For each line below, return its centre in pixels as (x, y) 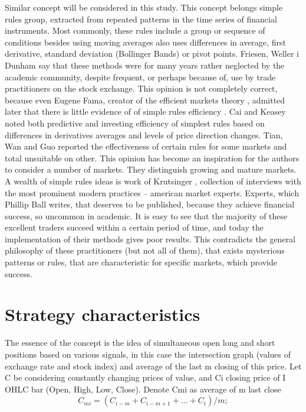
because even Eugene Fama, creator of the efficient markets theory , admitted (145, 100)
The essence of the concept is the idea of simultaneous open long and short (140, 343)
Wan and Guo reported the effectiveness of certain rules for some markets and (146, 146)
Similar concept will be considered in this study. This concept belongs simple (144, 7)
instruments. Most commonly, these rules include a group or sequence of (135, 30)
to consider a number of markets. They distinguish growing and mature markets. (151, 169)
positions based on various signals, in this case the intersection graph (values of (148, 354)
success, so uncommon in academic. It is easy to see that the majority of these (146, 215)
